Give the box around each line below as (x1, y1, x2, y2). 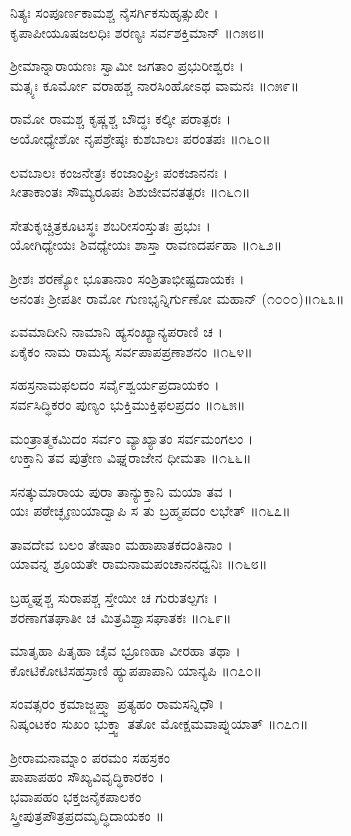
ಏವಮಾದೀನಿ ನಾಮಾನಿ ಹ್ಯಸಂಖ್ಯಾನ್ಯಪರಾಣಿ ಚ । (10, 321, 223, 342)
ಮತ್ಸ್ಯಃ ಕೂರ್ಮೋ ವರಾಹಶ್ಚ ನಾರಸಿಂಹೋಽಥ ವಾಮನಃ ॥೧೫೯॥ (10, 74, 299, 95)
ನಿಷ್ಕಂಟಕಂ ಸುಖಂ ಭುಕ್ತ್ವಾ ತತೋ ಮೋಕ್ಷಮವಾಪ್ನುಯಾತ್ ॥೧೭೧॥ (10, 713, 309, 734)
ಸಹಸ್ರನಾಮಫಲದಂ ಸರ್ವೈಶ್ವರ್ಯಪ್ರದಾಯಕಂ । (10, 374, 220, 395)
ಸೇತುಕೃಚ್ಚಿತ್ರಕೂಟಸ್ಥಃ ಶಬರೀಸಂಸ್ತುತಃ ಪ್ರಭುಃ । (10, 214, 211, 235)
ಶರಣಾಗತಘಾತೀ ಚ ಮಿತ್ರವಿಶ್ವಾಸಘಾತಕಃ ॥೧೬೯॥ (10, 606, 232, 627)
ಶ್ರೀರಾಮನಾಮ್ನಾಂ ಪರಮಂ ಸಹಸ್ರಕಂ (10, 746, 170, 767)
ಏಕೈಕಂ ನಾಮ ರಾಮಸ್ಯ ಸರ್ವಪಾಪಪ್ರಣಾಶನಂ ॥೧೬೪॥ (10, 340, 253, 361)
